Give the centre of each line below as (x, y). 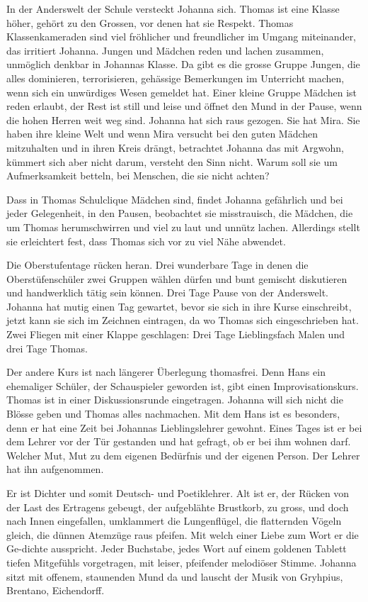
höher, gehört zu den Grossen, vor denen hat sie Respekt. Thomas (150, 22)
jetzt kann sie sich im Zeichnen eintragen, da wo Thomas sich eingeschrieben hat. (183, 320)
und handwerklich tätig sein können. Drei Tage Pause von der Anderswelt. (168, 292)
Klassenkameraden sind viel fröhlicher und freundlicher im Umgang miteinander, (182, 37)
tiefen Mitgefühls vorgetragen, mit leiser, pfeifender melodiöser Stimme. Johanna (182, 562)
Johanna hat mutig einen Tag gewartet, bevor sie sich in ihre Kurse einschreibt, (179, 306)
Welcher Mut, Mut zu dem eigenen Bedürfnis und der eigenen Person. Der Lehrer (183, 455)
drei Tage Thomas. (47, 348)
